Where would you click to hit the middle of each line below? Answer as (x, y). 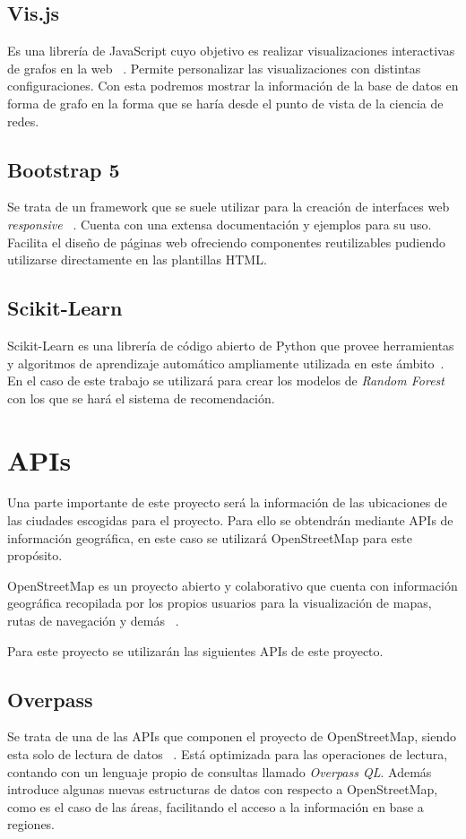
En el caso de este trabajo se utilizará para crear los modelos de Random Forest (226, 381)
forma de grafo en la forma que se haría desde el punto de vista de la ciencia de (225, 103)
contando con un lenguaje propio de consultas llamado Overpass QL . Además (220, 771)
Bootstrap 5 (64, 169)
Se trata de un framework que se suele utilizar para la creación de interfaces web (229, 207)
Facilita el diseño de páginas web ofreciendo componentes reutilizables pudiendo (227, 242)
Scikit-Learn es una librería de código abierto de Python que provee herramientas (231, 345)
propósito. (35, 555)
